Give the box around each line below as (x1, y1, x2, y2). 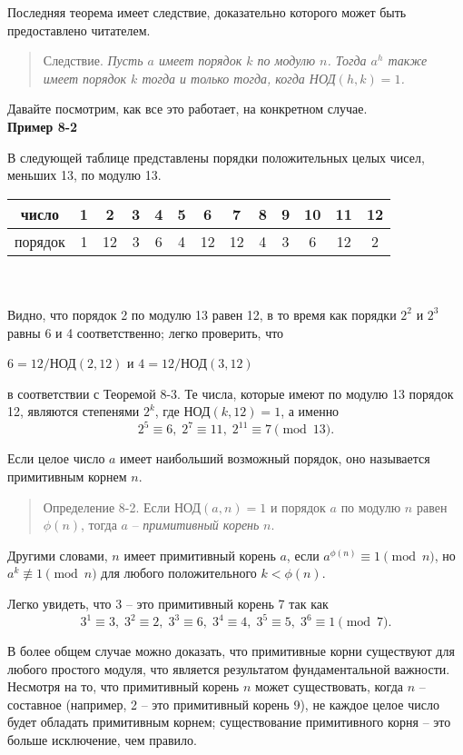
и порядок (270, 497, 326, 516)
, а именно (281, 402, 340, 421)
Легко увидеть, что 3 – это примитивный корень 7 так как (7, 593, 329, 612)
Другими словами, (7, 545, 108, 564)
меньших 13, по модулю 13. (7, 165, 162, 184)
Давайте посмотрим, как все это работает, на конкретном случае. (7, 99, 368, 118)
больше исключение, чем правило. (7, 730, 197, 750)
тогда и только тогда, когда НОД (142, 68, 336, 87)
